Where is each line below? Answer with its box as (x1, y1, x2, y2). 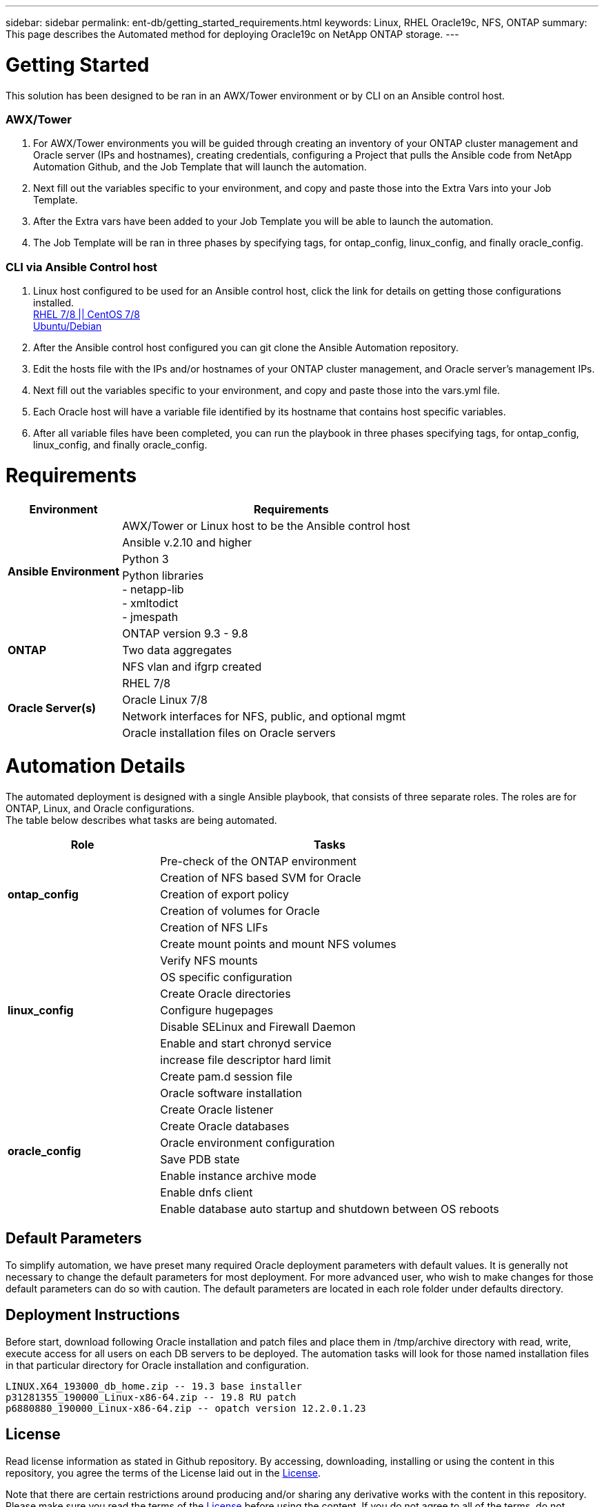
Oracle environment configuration (160, 1136, 335, 1150)
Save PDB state (160, 1152, 240, 1166)
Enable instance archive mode (160, 1169, 316, 1183)
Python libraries (122, 568, 204, 582)
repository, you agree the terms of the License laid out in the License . (6, 1466, 321, 1479)
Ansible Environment (8, 564, 120, 578)
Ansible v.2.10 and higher (122, 535, 252, 549)
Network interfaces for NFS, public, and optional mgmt (122, 709, 406, 723)
